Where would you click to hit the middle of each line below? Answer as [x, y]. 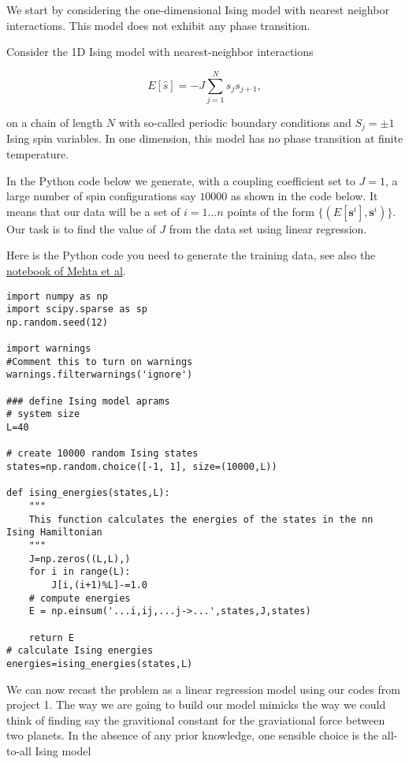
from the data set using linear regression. [268, 228]
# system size [43, 414]
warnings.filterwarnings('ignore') [100, 375]
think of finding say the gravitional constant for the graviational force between [196, 719]
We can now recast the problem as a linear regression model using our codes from [204, 689]
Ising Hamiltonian [54, 533]
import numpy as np [57, 296]
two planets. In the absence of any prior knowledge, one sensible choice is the [193, 735]
